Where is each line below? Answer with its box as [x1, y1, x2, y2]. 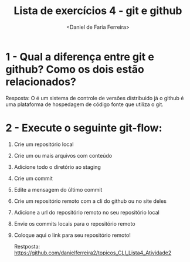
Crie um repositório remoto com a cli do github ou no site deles [13, 198, 167, 205]
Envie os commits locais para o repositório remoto [13, 220, 135, 227]
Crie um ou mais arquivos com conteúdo [13, 152, 113, 159]
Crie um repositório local [13, 141, 74, 148]
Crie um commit [13, 175, 53, 182]
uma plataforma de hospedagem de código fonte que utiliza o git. [5, 101, 164, 108]
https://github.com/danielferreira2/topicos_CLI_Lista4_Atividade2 [13, 249, 172, 256]
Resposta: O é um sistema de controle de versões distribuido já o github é [5, 94, 184, 101]
